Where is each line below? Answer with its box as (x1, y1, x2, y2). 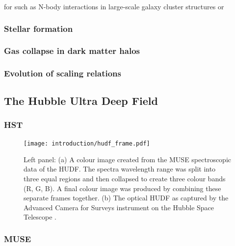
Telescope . (24, 212, 56, 222)
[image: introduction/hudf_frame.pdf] (24, 140, 150, 148)
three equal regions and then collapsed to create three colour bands (24, 173, 226, 183)
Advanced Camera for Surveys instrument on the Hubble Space (24, 202, 214, 212)
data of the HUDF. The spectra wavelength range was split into (24, 164, 216, 174)
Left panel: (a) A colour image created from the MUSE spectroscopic (24, 154, 232, 164)
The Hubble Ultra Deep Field (4, 93, 158, 108)
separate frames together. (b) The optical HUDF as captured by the (24, 193, 229, 203)
